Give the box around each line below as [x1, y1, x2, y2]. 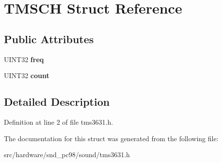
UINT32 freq [4, 54, 44, 64]
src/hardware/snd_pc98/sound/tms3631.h [4, 149, 130, 160]
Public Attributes [4, 31, 94, 46]
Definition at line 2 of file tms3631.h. [4, 116, 113, 127]
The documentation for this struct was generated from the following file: [4, 133, 219, 143]
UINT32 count [4, 70, 49, 81]
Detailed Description [4, 94, 110, 109]
